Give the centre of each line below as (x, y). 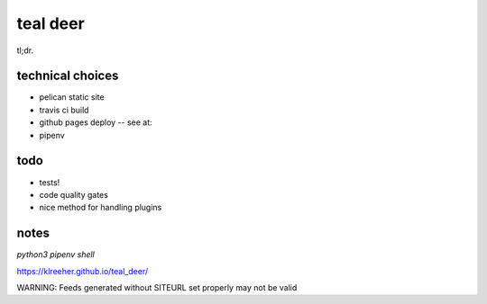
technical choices (68, 76)
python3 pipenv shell (55, 255)
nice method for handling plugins (101, 208)
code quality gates (74, 194)
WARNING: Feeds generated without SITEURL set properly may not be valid (157, 287)
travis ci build (64, 110)
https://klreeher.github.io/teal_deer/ (83, 271)
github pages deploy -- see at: (96, 122)
